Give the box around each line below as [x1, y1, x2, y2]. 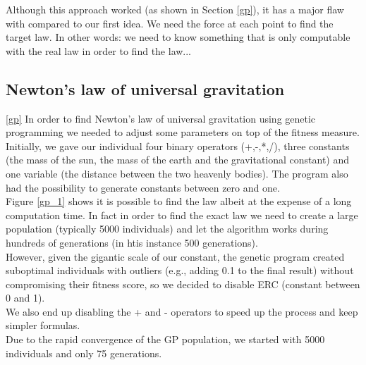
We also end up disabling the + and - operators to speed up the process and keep [6, 304, 358, 318]
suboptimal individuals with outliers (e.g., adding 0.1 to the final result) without [6, 263, 354, 278]
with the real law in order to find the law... [6, 43, 192, 58]
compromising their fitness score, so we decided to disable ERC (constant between [6, 276, 360, 291]
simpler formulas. [6, 318, 80, 333]
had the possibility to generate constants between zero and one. [6, 180, 280, 194]
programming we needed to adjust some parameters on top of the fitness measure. [6, 125, 360, 140]
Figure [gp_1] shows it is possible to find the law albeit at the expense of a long [6, 194, 352, 209]
